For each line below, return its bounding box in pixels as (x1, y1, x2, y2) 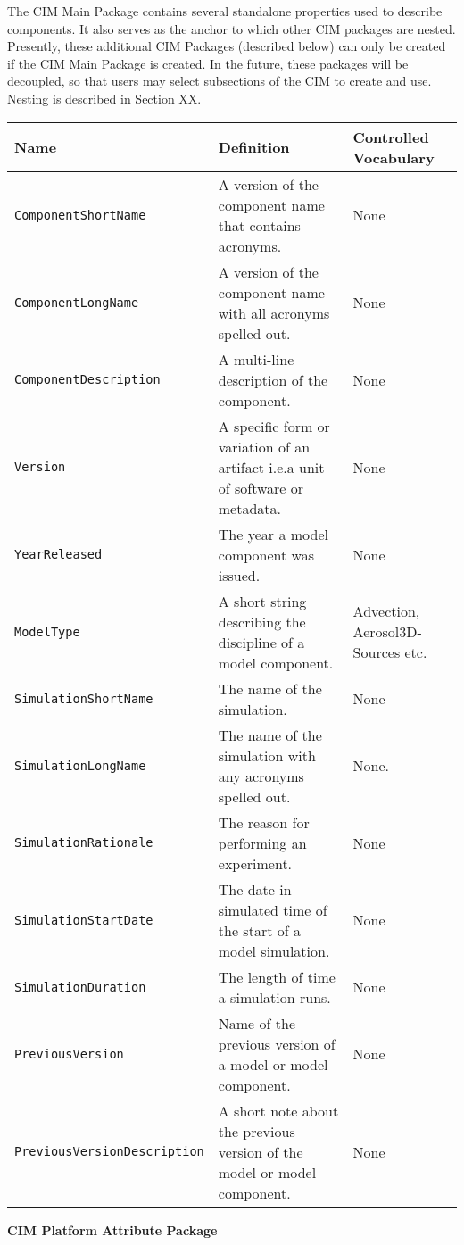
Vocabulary (352, 146, 435, 168)
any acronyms (218, 765, 304, 786)
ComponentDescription (14, 372, 161, 387)
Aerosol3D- (352, 621, 422, 643)
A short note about (218, 1100, 339, 1121)
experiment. (218, 852, 293, 874)
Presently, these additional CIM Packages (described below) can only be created (7, 37, 446, 55)
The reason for (218, 811, 310, 833)
